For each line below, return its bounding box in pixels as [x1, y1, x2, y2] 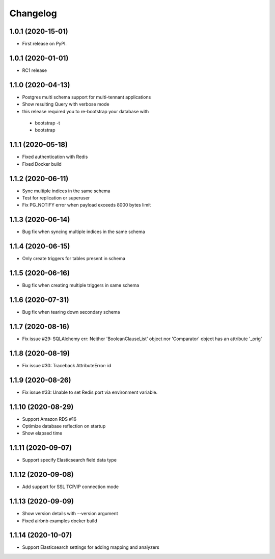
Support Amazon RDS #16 [22, 416, 76, 422]
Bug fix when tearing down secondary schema [22, 309, 120, 315]
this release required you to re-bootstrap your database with [22, 108, 149, 114]
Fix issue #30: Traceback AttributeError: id [22, 362, 112, 368]
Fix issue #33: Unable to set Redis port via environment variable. [22, 389, 158, 395]
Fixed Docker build [22, 161, 62, 167]
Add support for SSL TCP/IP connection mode [22, 484, 119, 490]
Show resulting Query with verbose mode [22, 101, 109, 107]
